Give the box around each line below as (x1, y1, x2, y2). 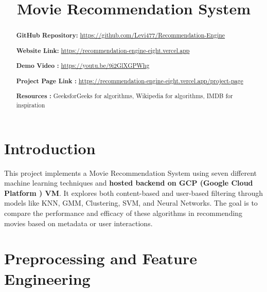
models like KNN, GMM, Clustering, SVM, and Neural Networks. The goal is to (4, 197, 258, 208)
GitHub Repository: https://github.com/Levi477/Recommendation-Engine (16, 31, 225, 40)
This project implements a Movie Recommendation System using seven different (4, 167, 257, 178)
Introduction (4, 137, 96, 158)
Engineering (4, 268, 91, 289)
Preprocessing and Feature (4, 248, 197, 269)
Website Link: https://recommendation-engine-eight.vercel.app (16, 46, 190, 55)
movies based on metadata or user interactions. (4, 217, 153, 228)
